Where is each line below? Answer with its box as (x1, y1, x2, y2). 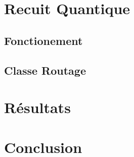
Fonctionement (4, 32, 83, 48)
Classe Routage (4, 62, 86, 78)
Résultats (4, 97, 71, 118)
